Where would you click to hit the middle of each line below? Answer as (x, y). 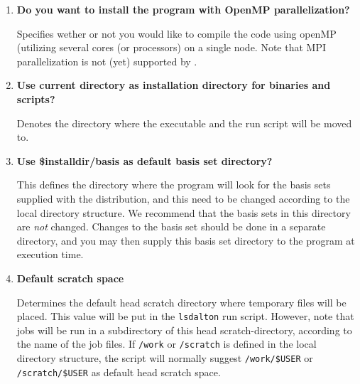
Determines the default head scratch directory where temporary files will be (181, 302)
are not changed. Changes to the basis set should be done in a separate (171, 226)
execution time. (50, 254)
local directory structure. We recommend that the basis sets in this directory (184, 212)
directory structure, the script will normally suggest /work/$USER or (165, 358)
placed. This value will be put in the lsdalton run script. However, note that (185, 316)
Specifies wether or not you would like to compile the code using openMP (176, 33)
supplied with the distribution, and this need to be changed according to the (183, 198)
